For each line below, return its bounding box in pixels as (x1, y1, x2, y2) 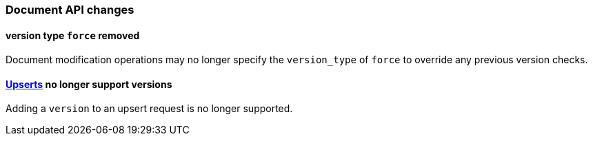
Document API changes (6, 3, 134, 17)
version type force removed (6, 29, 140, 41)
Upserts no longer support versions (6, 78, 172, 90)
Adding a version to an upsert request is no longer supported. (6, 102, 293, 115)
